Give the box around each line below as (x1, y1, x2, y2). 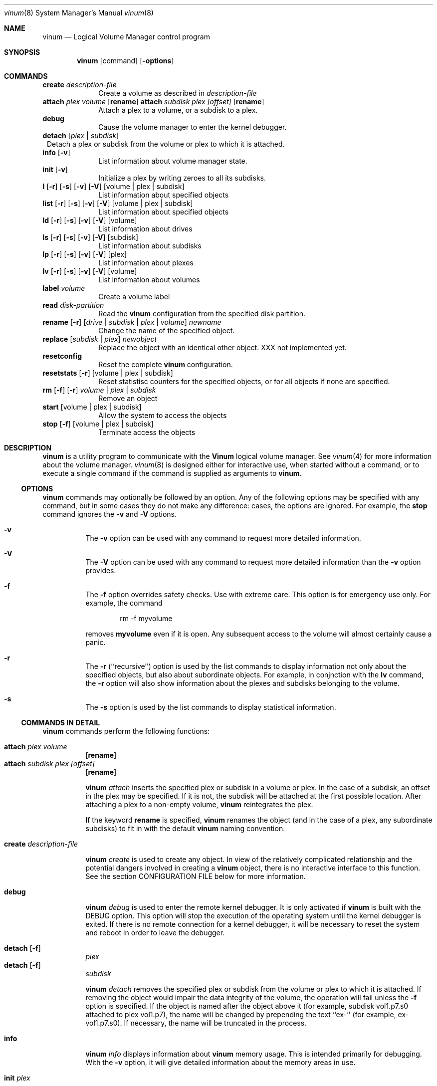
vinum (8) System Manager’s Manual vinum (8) (4, 8, 154, 17)
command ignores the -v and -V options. (42, 510, 177, 518)
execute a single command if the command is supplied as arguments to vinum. (42, 469, 302, 477)
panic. (85, 638, 106, 647)
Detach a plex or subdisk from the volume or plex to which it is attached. (47, 140, 285, 148)
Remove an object (98, 394, 158, 403)
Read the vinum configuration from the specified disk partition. (98, 309, 305, 318)
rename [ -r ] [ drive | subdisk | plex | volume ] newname (42, 318, 221, 326)
